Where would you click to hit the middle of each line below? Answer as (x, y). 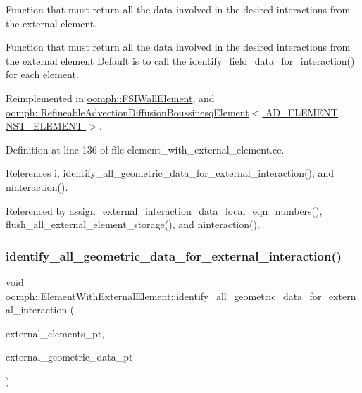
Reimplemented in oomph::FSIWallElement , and (110, 98)
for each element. (42, 74)
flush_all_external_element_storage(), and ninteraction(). (133, 224)
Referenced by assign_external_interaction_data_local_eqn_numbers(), (164, 210)
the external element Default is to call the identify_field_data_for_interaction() (180, 60)
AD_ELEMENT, (303, 112)
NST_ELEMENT (44, 126)
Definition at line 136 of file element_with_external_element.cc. (145, 149)
